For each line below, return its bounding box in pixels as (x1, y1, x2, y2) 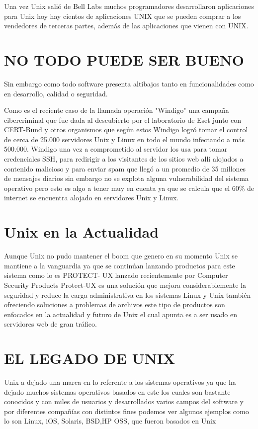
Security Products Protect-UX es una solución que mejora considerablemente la (4, 279, 246, 290)
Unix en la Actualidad (4, 222, 159, 242)
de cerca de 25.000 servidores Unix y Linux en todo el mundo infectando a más (4, 134, 245, 144)
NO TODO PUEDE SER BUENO (4, 49, 245, 70)
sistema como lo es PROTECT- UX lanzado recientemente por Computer (4, 270, 228, 280)
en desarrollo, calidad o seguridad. (4, 88, 108, 98)
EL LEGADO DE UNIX (4, 348, 175, 368)
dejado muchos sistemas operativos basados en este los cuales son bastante (4, 386, 231, 397)
